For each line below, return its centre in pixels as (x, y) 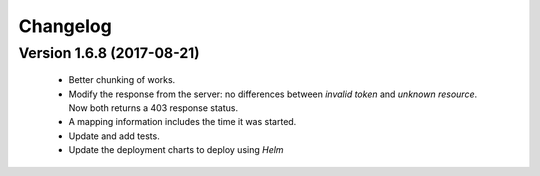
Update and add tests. (114, 136)
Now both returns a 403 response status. (153, 107)
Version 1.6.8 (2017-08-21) (109, 53)
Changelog (65, 26)
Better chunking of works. (122, 80)
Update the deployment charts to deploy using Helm (176, 150)
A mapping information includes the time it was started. (182, 122)
